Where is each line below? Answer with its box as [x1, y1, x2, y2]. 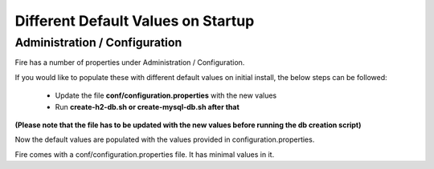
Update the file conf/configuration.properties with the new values [55, 91, 277, 100]
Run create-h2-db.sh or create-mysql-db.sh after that [55, 102, 240, 111]
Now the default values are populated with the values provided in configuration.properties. [14, 135, 315, 144]
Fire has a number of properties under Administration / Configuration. [14, 58, 245, 67]
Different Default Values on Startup [14, 12, 255, 30]
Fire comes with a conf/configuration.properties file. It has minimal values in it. [14, 149, 275, 159]
